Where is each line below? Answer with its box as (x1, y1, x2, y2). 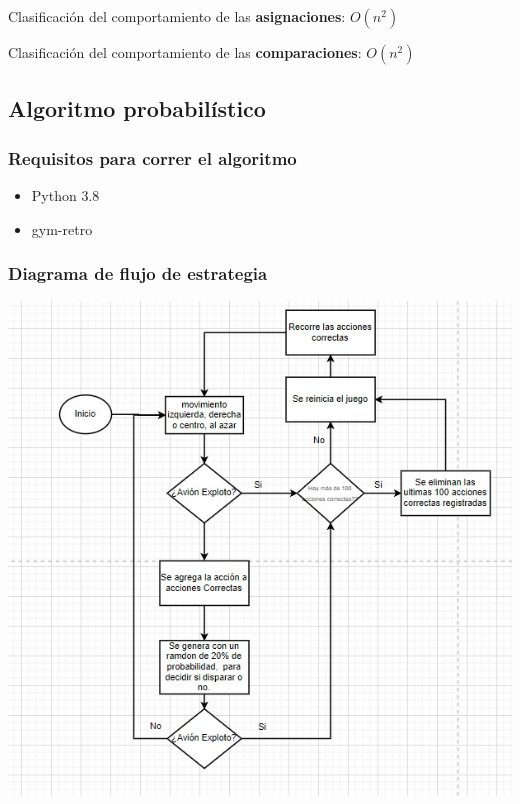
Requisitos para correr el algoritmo (8, 145, 297, 170)
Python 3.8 (31, 185, 100, 205)
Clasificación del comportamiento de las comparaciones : (8, 42, 362, 62)
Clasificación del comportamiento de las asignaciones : (8, 6, 346, 26)
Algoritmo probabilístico (8, 93, 266, 124)
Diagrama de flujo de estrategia (8, 261, 268, 286)
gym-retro (31, 218, 93, 239)
